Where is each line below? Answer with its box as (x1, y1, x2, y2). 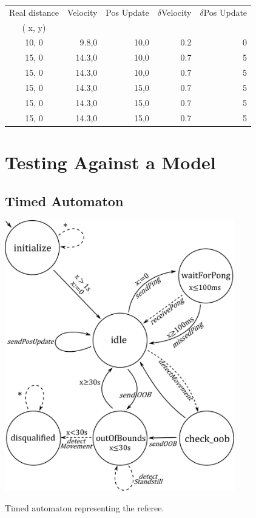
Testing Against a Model (5, 149, 216, 174)
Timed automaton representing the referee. (5, 501, 164, 514)
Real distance (9, 5, 59, 18)
